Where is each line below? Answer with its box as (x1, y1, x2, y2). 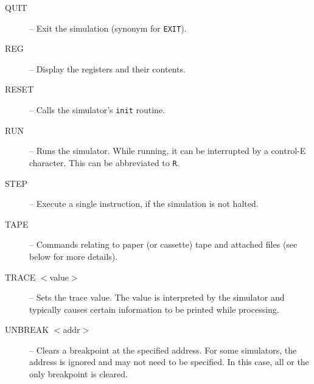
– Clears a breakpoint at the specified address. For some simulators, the (29, 343, 297, 356)
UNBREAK (5, 323, 49, 336)
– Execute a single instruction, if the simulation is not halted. (29, 197, 259, 210)
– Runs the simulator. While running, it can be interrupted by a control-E (29, 144, 306, 157)
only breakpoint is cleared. (29, 368, 128, 380)
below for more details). (29, 250, 118, 262)
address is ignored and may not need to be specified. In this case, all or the (29, 355, 309, 368)
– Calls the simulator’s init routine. (29, 103, 166, 116)
